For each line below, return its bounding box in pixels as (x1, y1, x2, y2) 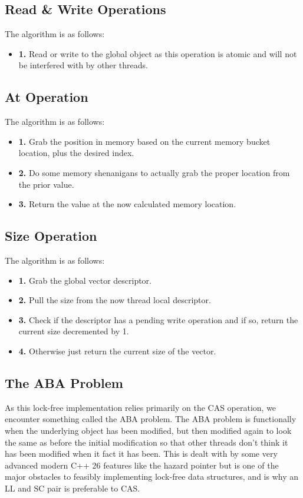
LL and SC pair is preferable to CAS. (5, 482, 140, 494)
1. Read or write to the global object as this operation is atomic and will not (18, 47, 297, 59)
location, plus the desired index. (18, 147, 134, 159)
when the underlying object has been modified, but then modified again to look (5, 424, 292, 436)
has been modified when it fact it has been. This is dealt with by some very (5, 447, 278, 460)
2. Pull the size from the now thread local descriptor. (18, 294, 211, 306)
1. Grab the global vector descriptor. (18, 274, 152, 286)
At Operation (5, 88, 88, 106)
